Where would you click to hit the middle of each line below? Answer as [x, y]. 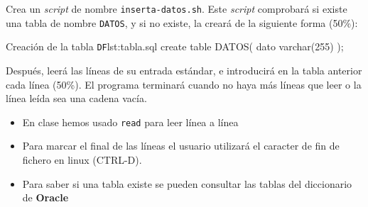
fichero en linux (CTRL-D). [82, 160]
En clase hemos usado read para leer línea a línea [130, 122]
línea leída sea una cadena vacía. [76, 98]
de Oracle [45, 197]
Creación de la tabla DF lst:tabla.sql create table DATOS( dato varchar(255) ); [175, 46]
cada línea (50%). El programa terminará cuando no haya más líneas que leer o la [184, 84]
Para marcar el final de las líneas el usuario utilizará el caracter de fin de [181, 146]
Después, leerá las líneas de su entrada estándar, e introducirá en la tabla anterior [184, 70]
